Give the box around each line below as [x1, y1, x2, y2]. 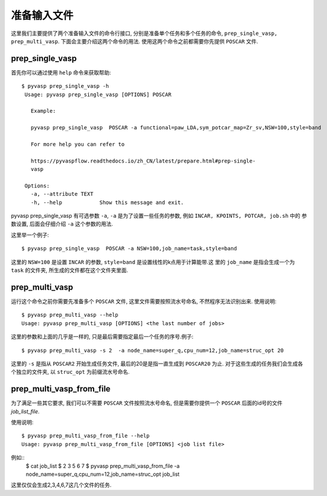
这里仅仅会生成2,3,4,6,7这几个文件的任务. [11, 481, 112, 489]
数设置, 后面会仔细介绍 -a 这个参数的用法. [11, 220, 113, 228]
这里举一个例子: [11, 231, 50, 239]
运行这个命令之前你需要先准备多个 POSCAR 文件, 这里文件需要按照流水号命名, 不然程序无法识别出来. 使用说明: [11, 297, 277, 305]
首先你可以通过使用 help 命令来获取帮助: [11, 69, 111, 76]
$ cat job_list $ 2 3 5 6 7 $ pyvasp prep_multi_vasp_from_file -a [25, 462, 180, 469]
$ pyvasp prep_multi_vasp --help [21, 311, 118, 319]
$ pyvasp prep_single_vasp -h [21, 83, 110, 90]
